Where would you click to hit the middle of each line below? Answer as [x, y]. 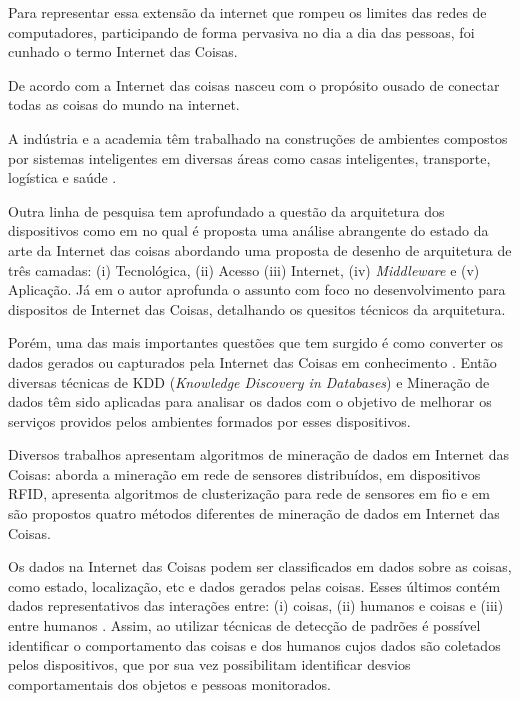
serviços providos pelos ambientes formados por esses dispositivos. [209, 420]
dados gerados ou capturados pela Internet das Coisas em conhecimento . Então [252, 361]
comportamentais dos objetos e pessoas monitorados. [169, 683]
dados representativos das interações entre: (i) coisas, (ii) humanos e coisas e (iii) [256, 605]
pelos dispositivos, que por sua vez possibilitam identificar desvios [209, 664]
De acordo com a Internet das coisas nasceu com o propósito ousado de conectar [254, 84]
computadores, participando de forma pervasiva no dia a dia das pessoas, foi [241, 31]
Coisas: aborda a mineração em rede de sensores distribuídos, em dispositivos [244, 473]
